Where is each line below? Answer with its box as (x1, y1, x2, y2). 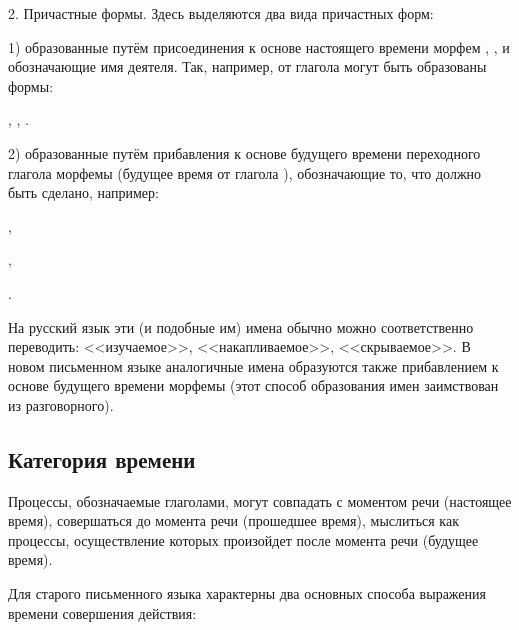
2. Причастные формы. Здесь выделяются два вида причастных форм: (8, 3, 434, 23)
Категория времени (8, 443, 196, 474)
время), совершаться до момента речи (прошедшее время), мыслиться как (8, 510, 459, 531)
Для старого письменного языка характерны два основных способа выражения (8, 583, 486, 604)
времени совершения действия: (8, 602, 197, 623)
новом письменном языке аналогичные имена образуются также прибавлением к (8, 355, 499, 376)
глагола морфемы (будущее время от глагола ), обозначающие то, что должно (8, 162, 482, 183)
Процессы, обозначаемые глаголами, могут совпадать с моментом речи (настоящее (8, 490, 512, 511)
